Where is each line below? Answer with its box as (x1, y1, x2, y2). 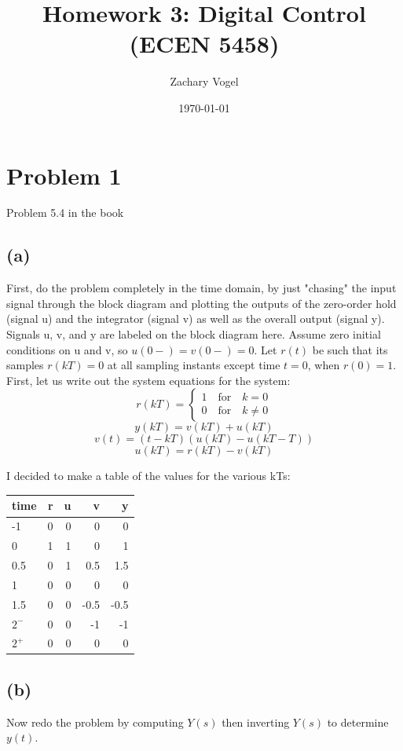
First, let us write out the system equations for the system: (6, 372, 291, 388)
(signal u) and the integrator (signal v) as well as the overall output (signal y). (6, 310, 385, 327)
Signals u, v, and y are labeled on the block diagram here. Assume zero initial (6, 326, 381, 343)
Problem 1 (6, 159, 122, 191)
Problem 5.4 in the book (6, 204, 124, 221)
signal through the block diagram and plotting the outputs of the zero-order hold (6, 295, 397, 311)
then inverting (222, 713, 290, 730)
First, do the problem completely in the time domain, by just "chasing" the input (6, 280, 397, 296)
